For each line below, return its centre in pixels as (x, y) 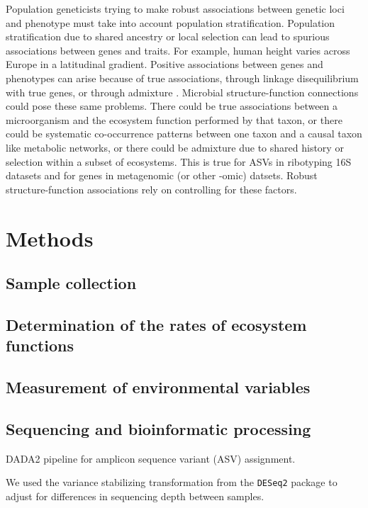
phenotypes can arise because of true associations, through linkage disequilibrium (182, 78)
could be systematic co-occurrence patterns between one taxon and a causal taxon (184, 134)
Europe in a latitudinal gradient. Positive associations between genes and (165, 64)
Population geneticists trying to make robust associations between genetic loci (175, 9)
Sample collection (71, 283)
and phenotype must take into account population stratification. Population (171, 22)
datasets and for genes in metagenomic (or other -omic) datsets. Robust (162, 175)
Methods (50, 238)
